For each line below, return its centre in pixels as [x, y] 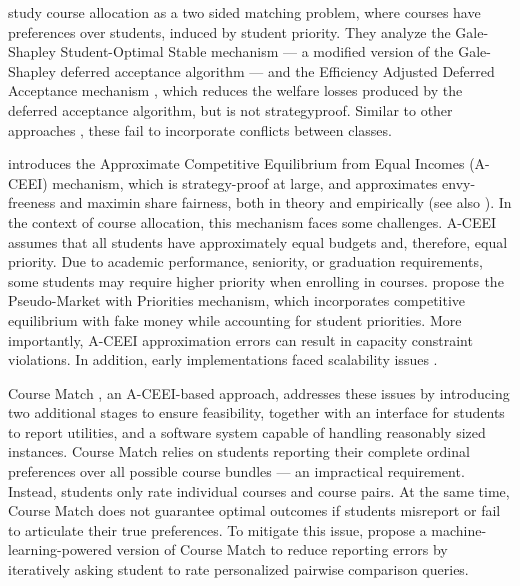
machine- [459, 529]
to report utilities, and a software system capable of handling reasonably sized [247, 431]
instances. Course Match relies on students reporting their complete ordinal [239, 451]
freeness [32, 202]
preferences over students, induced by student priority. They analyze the [229, 31]
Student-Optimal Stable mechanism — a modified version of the [257, 51]
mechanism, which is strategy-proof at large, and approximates [245, 182]
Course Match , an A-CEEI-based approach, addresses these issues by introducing [259, 392]
